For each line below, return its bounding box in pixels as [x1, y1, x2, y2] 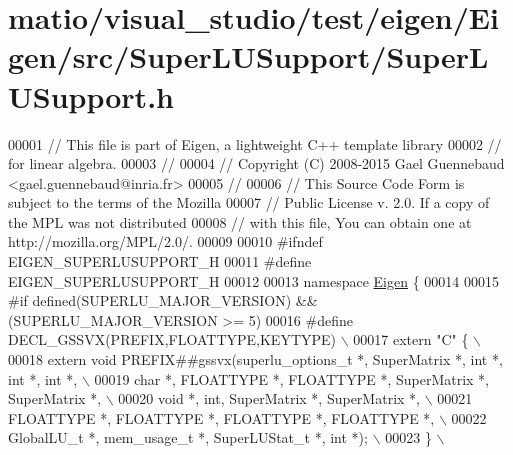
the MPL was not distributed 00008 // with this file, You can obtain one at [8, 211, 472, 232]
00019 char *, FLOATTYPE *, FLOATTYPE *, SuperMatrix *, [94, 368, 490, 389]
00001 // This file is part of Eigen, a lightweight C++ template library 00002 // [8, 133, 502, 154]
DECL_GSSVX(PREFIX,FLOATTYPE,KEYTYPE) [8, 329, 337, 350]
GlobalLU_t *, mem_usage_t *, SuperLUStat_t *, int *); [8, 427, 368, 448]
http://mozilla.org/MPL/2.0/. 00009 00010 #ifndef [8, 231, 323, 252]
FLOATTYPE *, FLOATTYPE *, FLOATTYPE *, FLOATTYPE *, [8, 407, 435, 428]
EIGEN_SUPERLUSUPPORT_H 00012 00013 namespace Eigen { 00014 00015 [8, 270, 500, 291]
